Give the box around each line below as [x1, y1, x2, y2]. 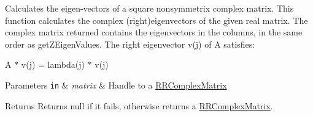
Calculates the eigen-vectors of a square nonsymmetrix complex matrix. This [5, 2, 294, 14]
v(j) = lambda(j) [21, 58, 85, 71]
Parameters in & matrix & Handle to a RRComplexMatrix [5, 78, 227, 91]
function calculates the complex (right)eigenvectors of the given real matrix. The [5, 13, 308, 26]
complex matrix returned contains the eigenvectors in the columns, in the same [5, 26, 303, 38]
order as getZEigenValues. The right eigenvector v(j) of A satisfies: [5, 37, 255, 50]
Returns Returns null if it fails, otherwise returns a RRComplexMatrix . [5, 99, 273, 112]
